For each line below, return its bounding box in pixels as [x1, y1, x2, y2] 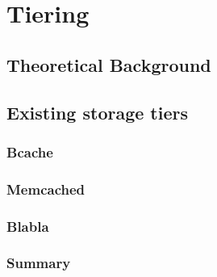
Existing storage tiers [6, 99, 188, 124]
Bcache [6, 141, 53, 162]
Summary [6, 253, 71, 273]
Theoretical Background [6, 52, 211, 77]
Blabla [6, 216, 49, 236]
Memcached [6, 178, 86, 199]
